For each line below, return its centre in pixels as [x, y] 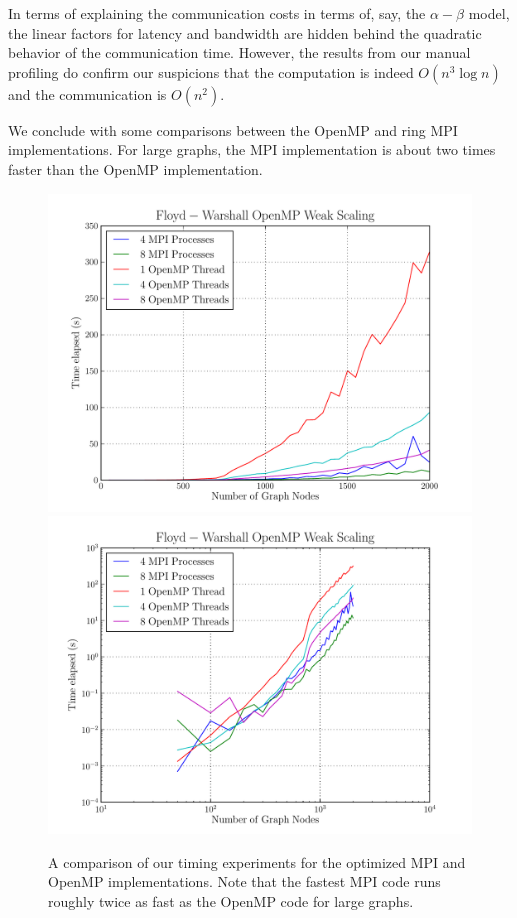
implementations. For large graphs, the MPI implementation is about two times [252, 149]
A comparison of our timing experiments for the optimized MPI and [257, 861]
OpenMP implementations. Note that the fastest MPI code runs [244, 881]
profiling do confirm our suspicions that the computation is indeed [211, 71]
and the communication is [87, 93]
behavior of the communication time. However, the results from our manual [239, 52]
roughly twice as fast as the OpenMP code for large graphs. [231, 900]
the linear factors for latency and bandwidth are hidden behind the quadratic [245, 32]
